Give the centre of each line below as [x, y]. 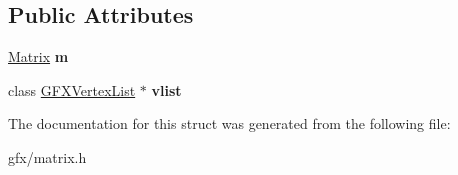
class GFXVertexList [72, 89]
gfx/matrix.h [47, 156]
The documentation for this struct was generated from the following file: [229, 123]
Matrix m [38, 56]
